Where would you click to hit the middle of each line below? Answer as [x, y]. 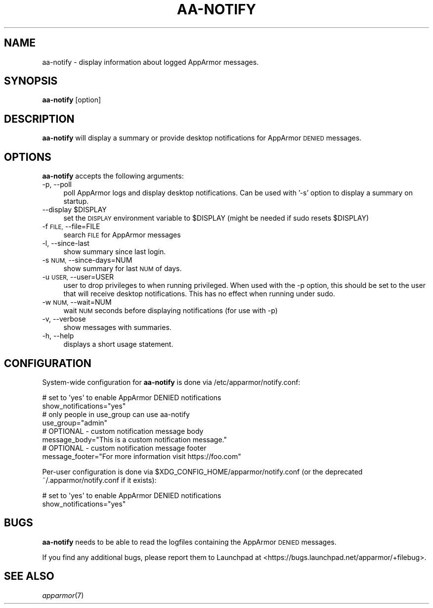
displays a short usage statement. [118, 344]
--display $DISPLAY [74, 210]
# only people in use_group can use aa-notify [116, 414]
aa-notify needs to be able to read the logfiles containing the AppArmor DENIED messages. [189, 542]
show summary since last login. [115, 252]
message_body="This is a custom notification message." [135, 439]
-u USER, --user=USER [78, 277]
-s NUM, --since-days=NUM [87, 260]
